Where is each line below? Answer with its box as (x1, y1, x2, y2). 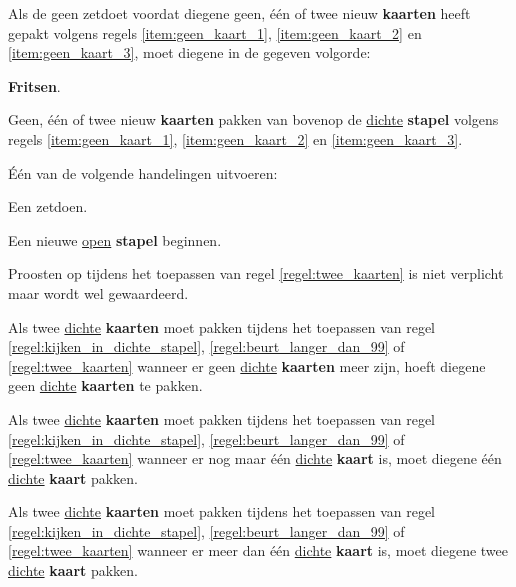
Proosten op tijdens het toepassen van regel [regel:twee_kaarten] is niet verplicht (8, 263, 504, 284)
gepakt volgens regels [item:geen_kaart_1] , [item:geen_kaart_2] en (8, 22, 422, 43)
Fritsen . (8, 75, 61, 96)
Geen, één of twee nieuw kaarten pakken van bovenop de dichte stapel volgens (8, 109, 499, 130)
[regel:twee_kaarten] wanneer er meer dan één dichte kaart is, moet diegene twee (8, 540, 509, 561)
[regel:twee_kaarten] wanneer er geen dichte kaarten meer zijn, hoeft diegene (8, 355, 486, 376)
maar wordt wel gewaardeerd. (8, 282, 189, 303)
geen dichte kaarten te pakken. (8, 375, 203, 396)
